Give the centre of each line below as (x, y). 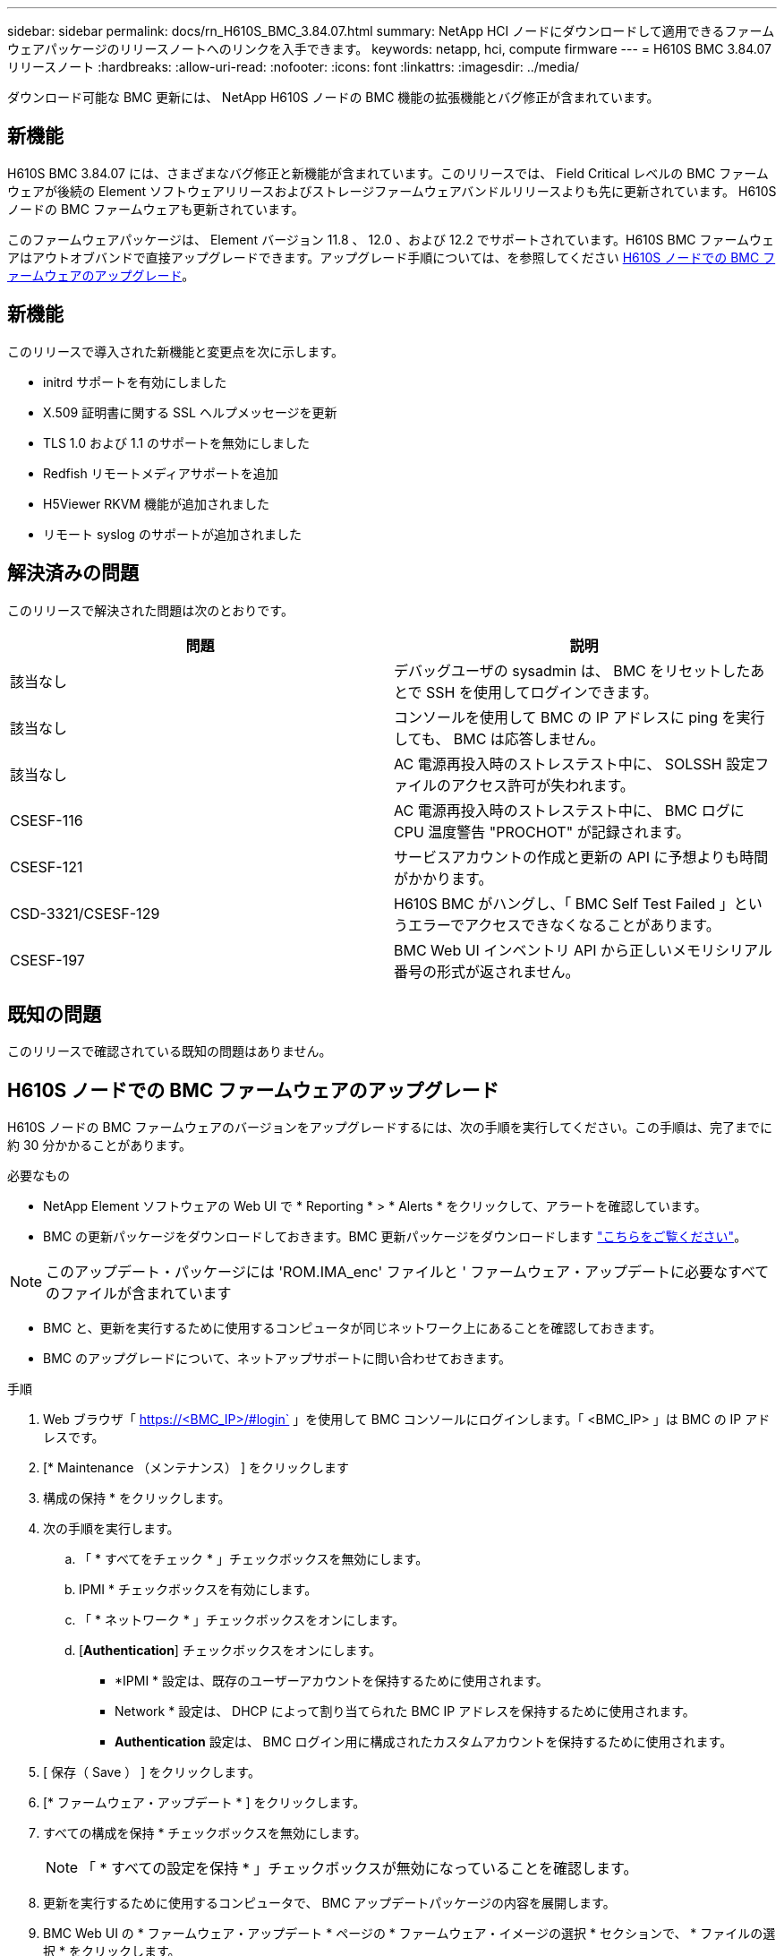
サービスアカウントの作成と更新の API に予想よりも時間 (581, 857)
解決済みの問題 (73, 573)
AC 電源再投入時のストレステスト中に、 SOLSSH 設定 (575, 764)
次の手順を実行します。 (111, 1529)
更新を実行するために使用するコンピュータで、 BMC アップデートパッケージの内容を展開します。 (329, 1903)
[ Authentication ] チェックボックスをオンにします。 (230, 1651)
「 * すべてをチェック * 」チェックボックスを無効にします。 (254, 1559)
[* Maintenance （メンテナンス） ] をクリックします (196, 1468)
